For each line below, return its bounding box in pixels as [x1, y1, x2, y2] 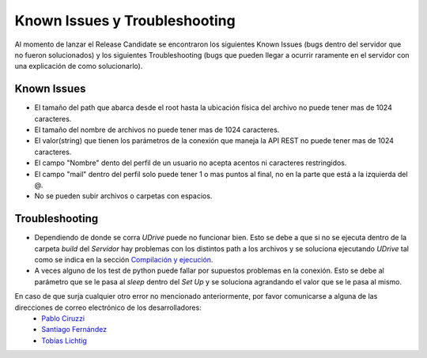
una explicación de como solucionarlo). [14, 62, 143, 71]
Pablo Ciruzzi [41, 314, 85, 323]
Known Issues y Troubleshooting [14, 12, 236, 29]
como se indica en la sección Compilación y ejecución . [34, 255, 213, 265]
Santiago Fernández [41, 325, 107, 334]
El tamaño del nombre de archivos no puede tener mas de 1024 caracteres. [34, 125, 280, 134]
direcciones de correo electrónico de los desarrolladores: [14, 303, 202, 312]
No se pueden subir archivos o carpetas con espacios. [34, 191, 213, 201]
